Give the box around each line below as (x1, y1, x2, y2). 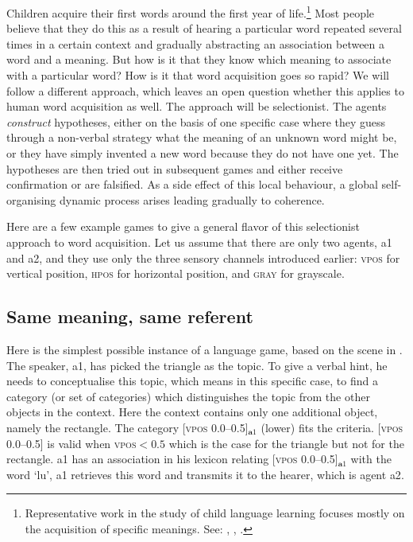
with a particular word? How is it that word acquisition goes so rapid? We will (6, 67, 389, 84)
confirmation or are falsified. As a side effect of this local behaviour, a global (6, 176, 378, 193)
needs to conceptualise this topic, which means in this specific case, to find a (6, 372, 378, 389)
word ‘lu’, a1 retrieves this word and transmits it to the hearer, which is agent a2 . (6, 466, 404, 482)
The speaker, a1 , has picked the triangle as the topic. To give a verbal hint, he (6, 357, 388, 373)
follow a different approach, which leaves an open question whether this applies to (6, 82, 404, 99)
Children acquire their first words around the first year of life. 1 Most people (6, 2, 375, 21)
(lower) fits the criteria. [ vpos (261, 419, 403, 435)
